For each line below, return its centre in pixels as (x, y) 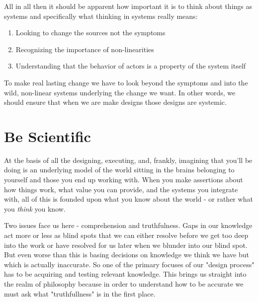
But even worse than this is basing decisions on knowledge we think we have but (127, 255)
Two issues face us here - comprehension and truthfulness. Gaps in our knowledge (128, 225)
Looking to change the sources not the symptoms (90, 33)
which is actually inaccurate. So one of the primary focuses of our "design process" (129, 264)
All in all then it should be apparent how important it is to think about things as (128, 6)
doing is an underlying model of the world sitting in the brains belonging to (119, 170)
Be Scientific (47, 136)
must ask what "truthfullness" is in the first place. (80, 293)
